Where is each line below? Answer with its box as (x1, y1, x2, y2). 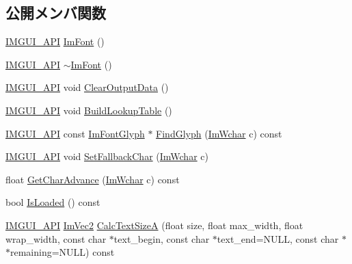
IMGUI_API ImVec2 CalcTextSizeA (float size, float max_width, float (5, 217, 303, 232)
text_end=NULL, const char (217, 231, 339, 246)
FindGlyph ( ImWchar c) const (156, 126, 282, 140)
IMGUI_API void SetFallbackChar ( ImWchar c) (5, 149, 208, 163)
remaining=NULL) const (10, 245, 115, 259)
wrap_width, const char (5, 231, 107, 246)
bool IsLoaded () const (5, 195, 100, 209)
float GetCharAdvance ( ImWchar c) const (5, 172, 180, 186)
